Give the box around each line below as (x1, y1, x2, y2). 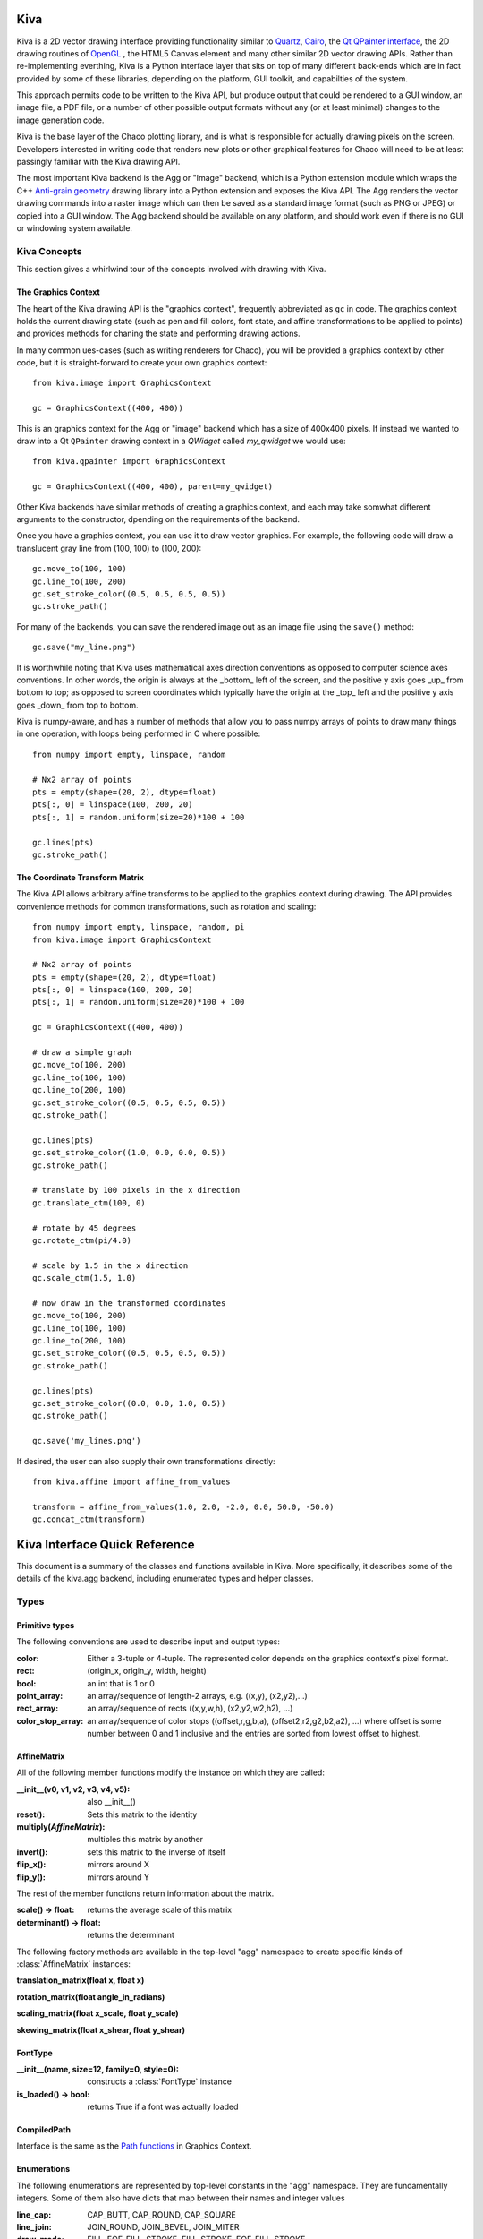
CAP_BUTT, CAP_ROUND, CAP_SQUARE (87, 2209, 236, 2220)
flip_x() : (16, 1859, 47, 1870)
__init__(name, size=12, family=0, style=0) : (16, 2063, 179, 2074)
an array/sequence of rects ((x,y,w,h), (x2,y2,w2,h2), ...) (87, 1703, 293, 1714)
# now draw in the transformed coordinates (32, 1298, 226, 1308)
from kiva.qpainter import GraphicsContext (32, 457, 226, 467)
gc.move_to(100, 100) (32, 564, 127, 574)
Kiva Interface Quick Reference (16, 1537, 195, 1552)
